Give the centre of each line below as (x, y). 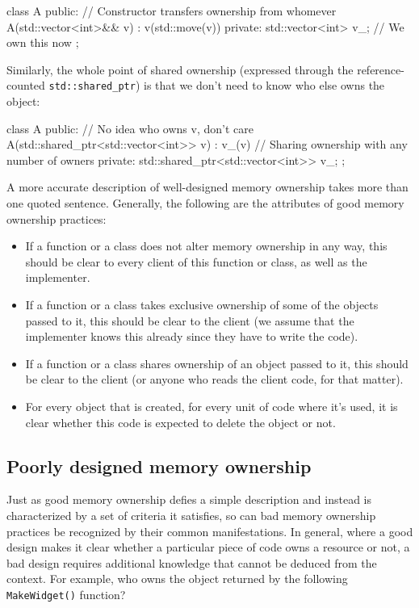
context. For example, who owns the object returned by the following (177, 579)
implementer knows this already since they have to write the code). (192, 336)
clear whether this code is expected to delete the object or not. (180, 422)
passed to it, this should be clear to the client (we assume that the (190, 320)
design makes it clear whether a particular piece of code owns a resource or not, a (208, 547)
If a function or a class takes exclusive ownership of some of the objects (202, 304)
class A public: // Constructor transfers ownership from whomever (172, 10)
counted (26, 85)
